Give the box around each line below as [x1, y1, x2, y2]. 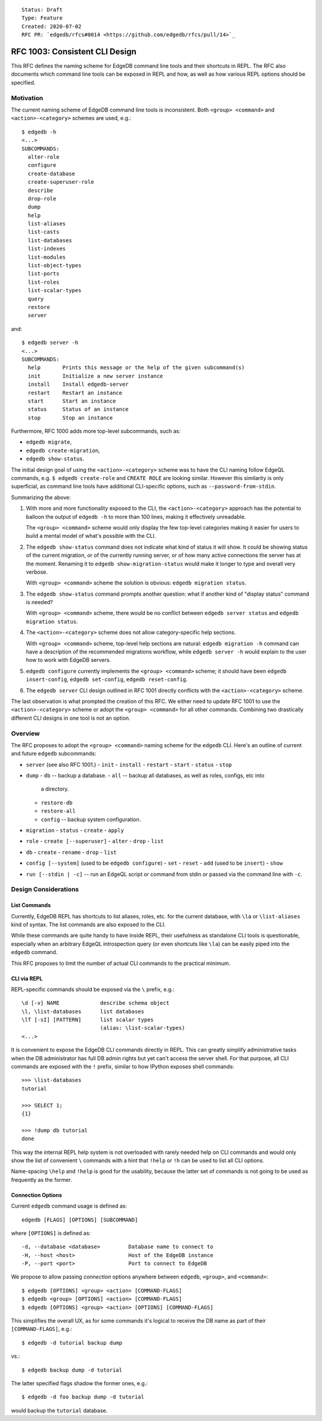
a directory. [41, 785, 69, 792]
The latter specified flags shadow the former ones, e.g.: [11, 1379, 148, 1386]
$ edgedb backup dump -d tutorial [21, 1366, 122, 1373]
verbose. [26, 568, 48, 575]
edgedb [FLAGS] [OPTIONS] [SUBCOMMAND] [21, 1216, 138, 1223]
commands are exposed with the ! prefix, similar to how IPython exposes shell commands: [11, 1063, 235, 1070]
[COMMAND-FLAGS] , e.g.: [11, 1326, 73, 1333]
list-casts [27, 228, 60, 236]
